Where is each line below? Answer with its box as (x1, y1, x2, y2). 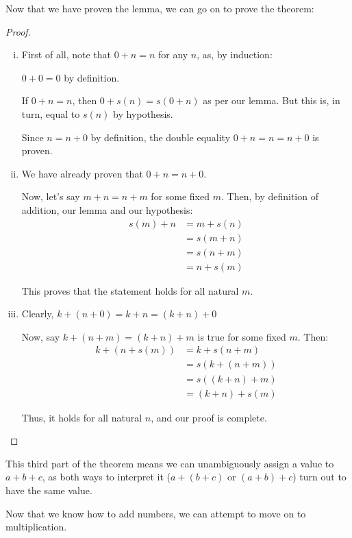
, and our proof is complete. (151, 410, 267, 424)
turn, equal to (21, 106, 80, 121)
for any (158, 47, 188, 62)
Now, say (21, 329, 60, 343)
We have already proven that (21, 166, 143, 180)
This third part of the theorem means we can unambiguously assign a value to (5, 456, 334, 470)
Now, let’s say (21, 189, 80, 204)
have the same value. (5, 482, 92, 497)
